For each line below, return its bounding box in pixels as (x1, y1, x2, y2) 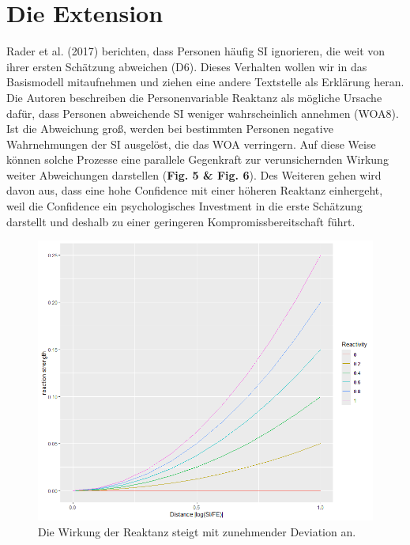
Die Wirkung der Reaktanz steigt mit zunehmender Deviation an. (38, 524, 356, 540)
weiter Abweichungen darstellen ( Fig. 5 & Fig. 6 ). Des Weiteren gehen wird (6, 166, 382, 183)
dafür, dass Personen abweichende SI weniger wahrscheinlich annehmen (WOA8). (6, 104, 399, 121)
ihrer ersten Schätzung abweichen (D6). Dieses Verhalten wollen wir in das (6, 58, 367, 74)
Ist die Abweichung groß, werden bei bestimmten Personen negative (6, 120, 333, 137)
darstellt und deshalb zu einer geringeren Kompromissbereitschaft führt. (6, 213, 355, 229)
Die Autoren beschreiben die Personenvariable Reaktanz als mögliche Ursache (6, 89, 382, 105)
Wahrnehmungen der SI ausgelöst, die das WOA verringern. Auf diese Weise (6, 135, 376, 152)
